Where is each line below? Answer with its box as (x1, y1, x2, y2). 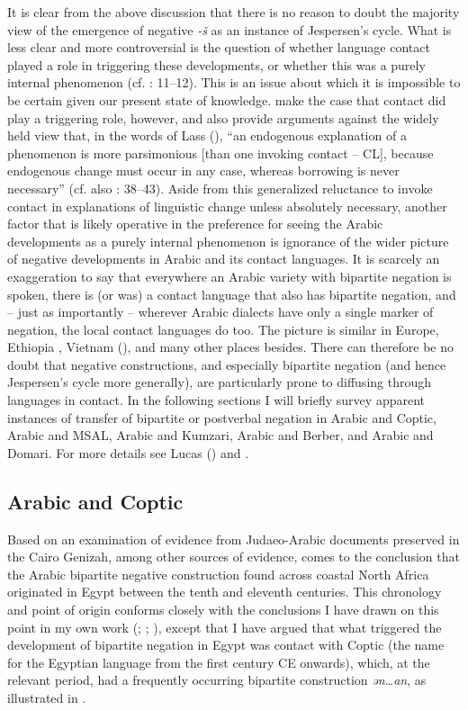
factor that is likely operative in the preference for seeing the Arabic (7, 214, 383, 233)
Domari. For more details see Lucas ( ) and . (7, 443, 249, 462)
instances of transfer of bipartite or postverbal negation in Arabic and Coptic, (7, 408, 436, 427)
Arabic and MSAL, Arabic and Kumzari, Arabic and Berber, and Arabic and (7, 426, 434, 445)
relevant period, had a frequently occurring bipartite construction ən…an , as (7, 670, 427, 689)
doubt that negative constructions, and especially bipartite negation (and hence (7, 355, 446, 373)
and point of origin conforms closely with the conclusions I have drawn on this (7, 600, 439, 619)
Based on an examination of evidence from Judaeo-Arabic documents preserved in (7, 529, 460, 548)
